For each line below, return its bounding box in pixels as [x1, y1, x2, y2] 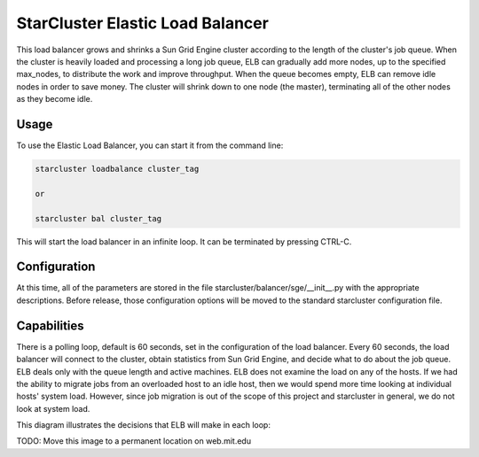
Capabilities [16, 318, 84, 333]
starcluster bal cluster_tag [35, 213, 162, 223]
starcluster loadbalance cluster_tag [35, 164, 200, 174]
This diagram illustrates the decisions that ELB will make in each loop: [16, 420, 271, 430]
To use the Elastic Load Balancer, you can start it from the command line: [16, 140, 284, 151]
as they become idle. [16, 94, 93, 105]
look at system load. [16, 403, 90, 414]
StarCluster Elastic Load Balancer [16, 13, 270, 33]
